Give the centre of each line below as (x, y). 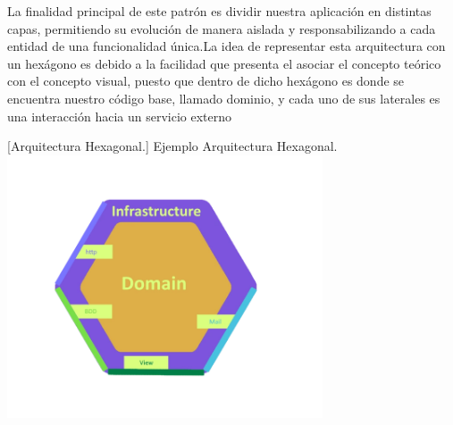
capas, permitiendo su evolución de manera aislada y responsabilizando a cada (222, 28)
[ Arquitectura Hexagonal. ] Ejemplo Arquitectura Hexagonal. (172, 146)
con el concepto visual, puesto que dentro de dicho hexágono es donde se (206, 81)
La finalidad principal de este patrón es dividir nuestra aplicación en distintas (219, 11)
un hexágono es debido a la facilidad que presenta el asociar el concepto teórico (224, 63)
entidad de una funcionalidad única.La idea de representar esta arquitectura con (226, 46)
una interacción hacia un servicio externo (120, 116)
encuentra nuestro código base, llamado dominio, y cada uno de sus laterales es (224, 98)
